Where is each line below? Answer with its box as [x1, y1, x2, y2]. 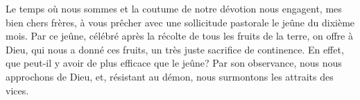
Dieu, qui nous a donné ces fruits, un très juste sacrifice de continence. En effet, [6, 42, 344, 56]
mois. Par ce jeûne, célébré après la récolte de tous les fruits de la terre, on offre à [6, 28, 353, 43]
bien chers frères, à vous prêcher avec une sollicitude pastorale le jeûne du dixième [6, 15, 355, 29]
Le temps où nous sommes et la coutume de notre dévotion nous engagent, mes [6, 1, 342, 15]
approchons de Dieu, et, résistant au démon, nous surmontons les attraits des [6, 69, 334, 83]
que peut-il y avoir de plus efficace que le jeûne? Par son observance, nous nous [6, 56, 342, 70]
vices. [6, 83, 29, 97]
